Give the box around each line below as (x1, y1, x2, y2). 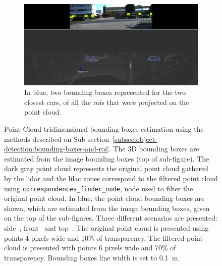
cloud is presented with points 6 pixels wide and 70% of (4, 242, 176, 253)
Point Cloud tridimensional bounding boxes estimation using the (4, 123, 204, 134)
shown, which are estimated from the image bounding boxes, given (4, 202, 210, 213)
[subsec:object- (112, 133, 157, 144)
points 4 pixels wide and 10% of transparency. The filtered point (4, 232, 203, 243)
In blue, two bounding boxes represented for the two (24, 87, 186, 97)
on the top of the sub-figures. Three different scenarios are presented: (4, 212, 217, 223)
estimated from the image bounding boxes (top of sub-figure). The (4, 153, 209, 164)
